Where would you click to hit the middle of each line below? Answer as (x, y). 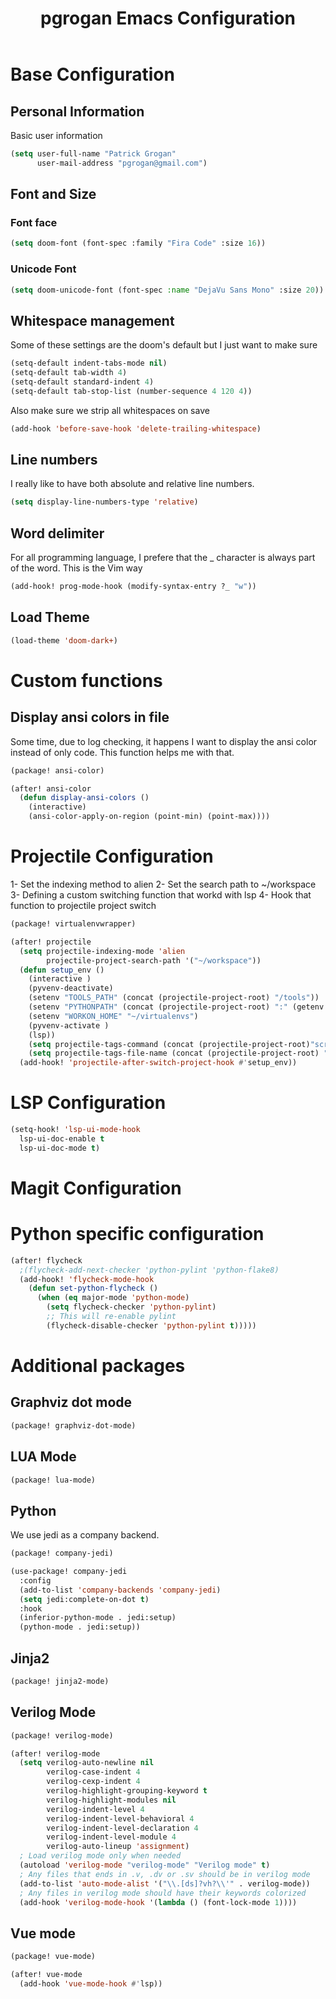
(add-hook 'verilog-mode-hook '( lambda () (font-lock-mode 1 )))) (158, 1902)
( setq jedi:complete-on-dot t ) (84, 1599)
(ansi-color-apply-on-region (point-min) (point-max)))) (149, 817)
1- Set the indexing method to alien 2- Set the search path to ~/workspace (163, 884)
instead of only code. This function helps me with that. (122, 752)
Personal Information (77, 111)
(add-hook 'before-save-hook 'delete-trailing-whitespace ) (136, 428)
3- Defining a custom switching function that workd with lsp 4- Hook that (161, 895)
